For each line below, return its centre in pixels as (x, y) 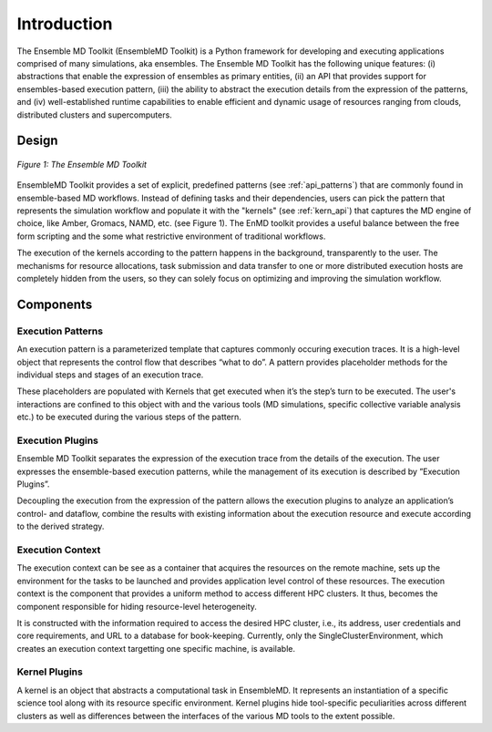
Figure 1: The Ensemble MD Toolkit (82, 164)
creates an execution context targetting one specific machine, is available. (156, 648)
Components (55, 304)
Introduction (65, 24)
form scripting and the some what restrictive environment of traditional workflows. (171, 236)
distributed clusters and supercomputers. (94, 115)
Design (37, 141)
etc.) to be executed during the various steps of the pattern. (129, 417)
